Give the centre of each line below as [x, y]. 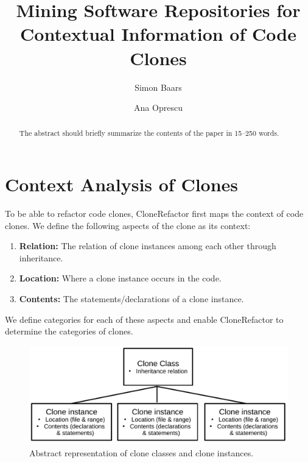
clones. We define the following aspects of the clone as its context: [128, 225]
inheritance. [41, 257]
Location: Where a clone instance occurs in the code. [120, 278]
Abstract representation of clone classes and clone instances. [142, 452]
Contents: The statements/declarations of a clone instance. [131, 299]
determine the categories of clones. [69, 331]
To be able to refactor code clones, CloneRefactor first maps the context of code [154, 214]
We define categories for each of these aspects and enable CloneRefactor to [144, 319]
